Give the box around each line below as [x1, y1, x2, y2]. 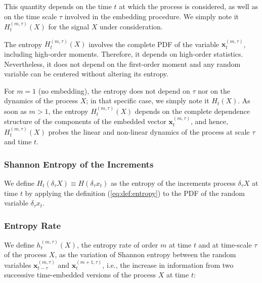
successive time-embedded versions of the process [4, 269, 156, 280]
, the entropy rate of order [76, 239, 158, 250]
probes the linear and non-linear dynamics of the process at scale [48, 126, 250, 137]
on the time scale [4, 11, 57, 21]
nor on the [198, 85, 231, 96]
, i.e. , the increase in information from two [102, 259, 234, 270]
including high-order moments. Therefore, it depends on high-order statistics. [4, 49, 243, 59]
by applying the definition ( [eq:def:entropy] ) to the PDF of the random [25, 187, 245, 198]
